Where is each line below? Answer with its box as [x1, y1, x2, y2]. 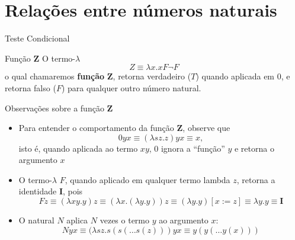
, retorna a [236, 173, 275, 185]
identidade [18, 185, 57, 197]
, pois [62, 185, 83, 197]
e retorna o [234, 142, 274, 154]
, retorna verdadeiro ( [113, 70, 191, 82]
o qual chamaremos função [5, 70, 105, 82]
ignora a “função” [161, 142, 225, 154]
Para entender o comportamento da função [18, 121, 174, 134]
